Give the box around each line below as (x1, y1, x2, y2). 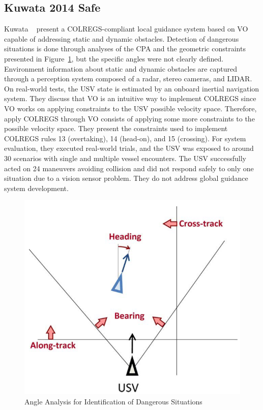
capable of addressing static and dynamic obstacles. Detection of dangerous (4, 33, 239, 44)
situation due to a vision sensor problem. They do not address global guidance (4, 173, 248, 183)
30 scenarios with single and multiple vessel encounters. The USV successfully (4, 152, 246, 163)
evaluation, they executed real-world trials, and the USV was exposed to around (4, 143, 254, 153)
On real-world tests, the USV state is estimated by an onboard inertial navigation (4, 83, 259, 93)
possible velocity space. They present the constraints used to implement (4, 123, 228, 134)
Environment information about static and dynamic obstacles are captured (4, 63, 237, 74)
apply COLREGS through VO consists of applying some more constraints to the (4, 113, 255, 123)
